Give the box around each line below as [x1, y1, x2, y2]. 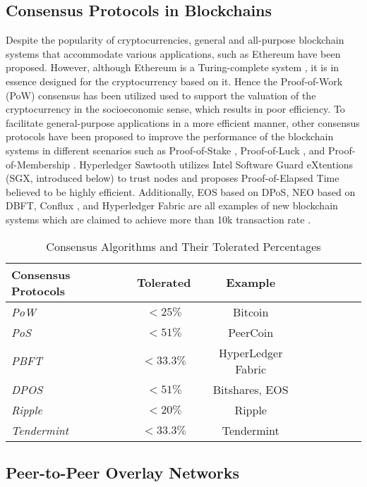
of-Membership [6, 156, 71, 171]
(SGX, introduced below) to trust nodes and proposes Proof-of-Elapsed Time [6, 171, 339, 185]
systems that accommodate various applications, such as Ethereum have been [6, 46, 341, 61]
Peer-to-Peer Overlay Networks [6, 461, 240, 483]
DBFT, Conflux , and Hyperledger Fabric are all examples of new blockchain [6, 198, 338, 213]
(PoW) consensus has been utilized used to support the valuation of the [6, 87, 316, 102]
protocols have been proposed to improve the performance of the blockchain [6, 129, 334, 144]
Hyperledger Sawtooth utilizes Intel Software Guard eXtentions [79, 156, 354, 171]
